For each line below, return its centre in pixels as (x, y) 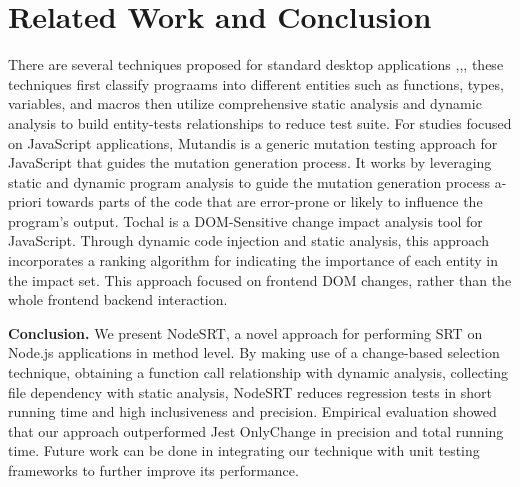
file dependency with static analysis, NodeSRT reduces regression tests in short (250, 391)
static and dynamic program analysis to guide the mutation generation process (249, 181)
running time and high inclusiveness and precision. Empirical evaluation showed (252, 411)
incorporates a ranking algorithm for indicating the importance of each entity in (253, 260)
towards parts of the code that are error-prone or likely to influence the (264, 201)
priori (25, 201)
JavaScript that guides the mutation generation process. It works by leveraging (250, 162)
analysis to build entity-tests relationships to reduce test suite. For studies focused (260, 122)
